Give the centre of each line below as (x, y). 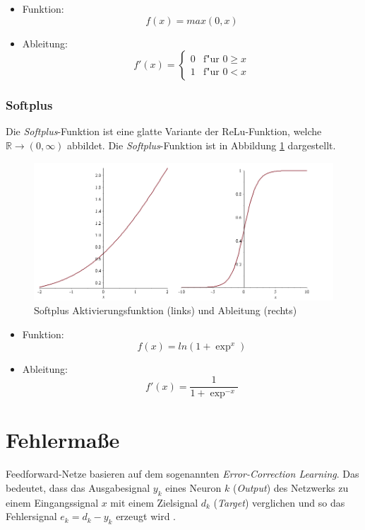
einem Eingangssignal (52, 502)
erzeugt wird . (146, 516)
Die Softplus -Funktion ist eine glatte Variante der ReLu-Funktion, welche (164, 131)
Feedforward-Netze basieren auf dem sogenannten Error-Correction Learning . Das (182, 474)
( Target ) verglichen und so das (279, 502)
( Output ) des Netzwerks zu (291, 487)
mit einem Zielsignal (154, 502)
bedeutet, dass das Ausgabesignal (78, 487)
